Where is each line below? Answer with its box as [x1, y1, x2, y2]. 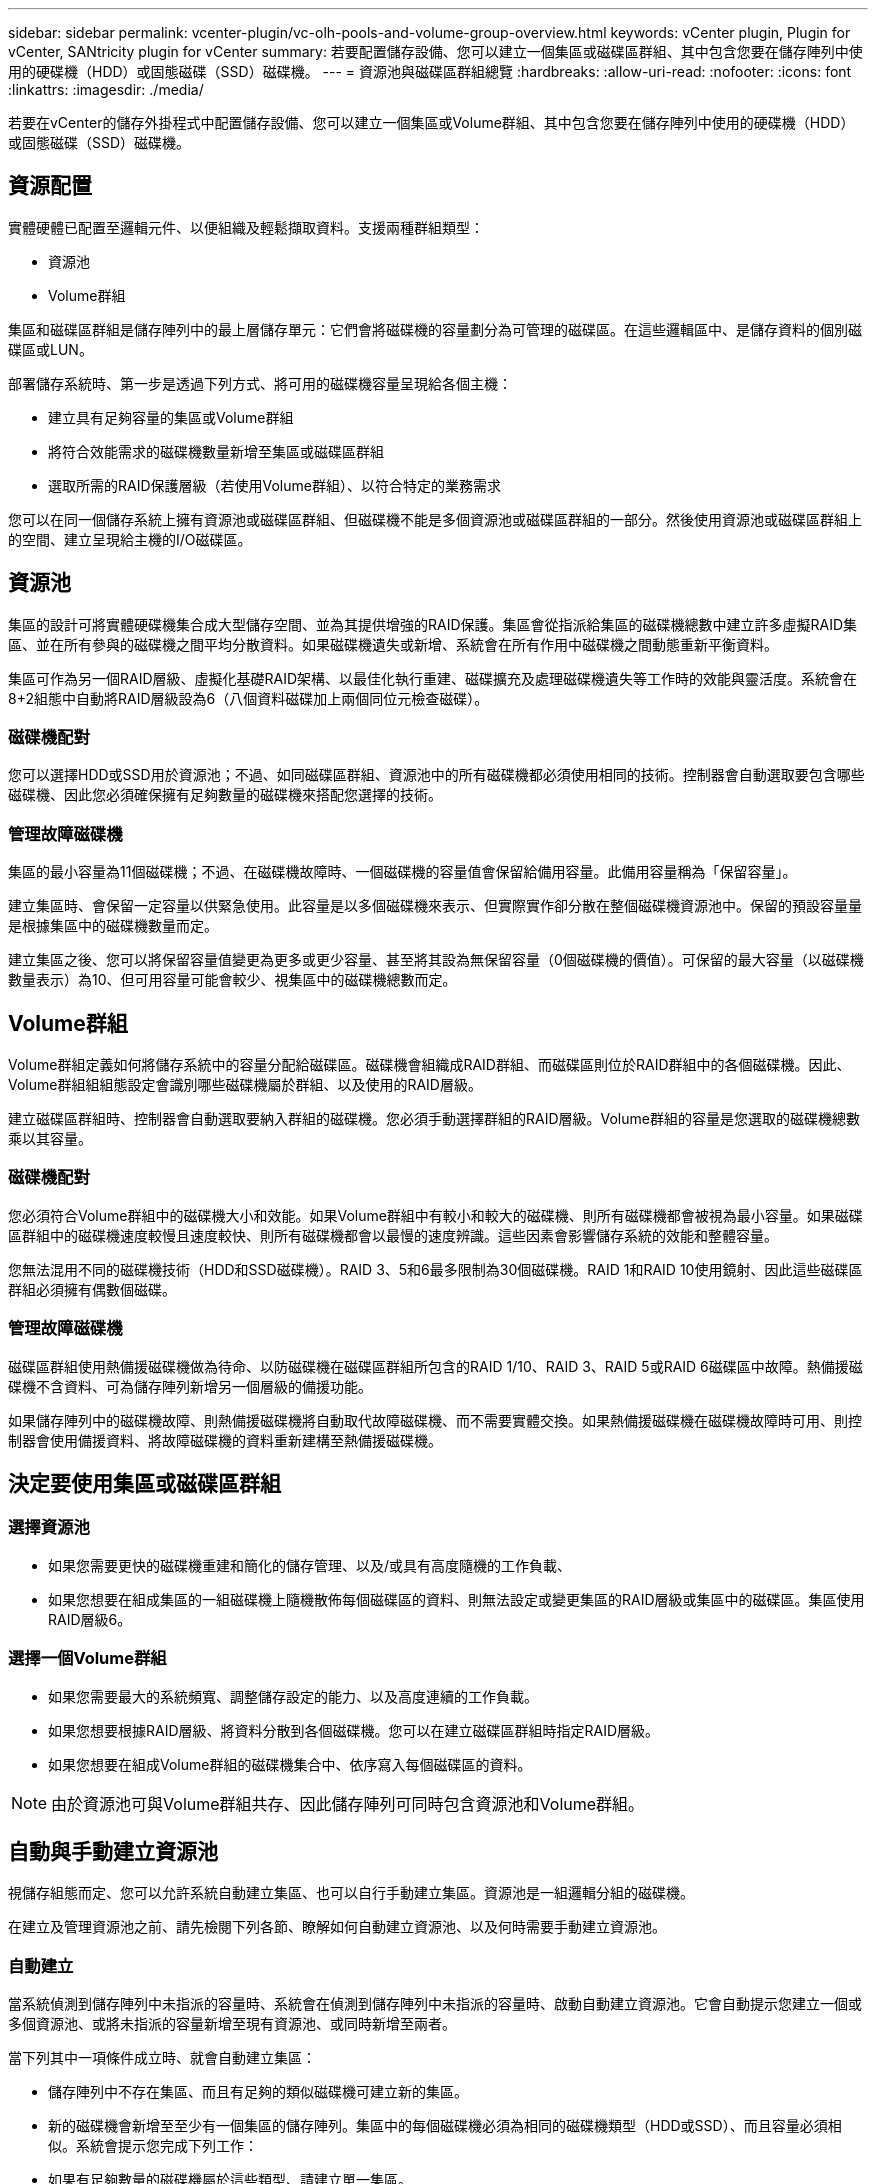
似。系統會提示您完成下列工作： [48, 2137, 258, 2155]
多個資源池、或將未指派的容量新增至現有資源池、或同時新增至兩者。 [8, 2015, 456, 2033]
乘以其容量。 [8, 1130, 92, 1148]
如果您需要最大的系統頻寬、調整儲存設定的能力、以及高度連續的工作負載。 [48, 1687, 538, 1705]
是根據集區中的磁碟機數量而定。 [8, 917, 218, 935]
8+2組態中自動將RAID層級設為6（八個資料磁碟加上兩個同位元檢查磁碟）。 [8, 689, 489, 707]
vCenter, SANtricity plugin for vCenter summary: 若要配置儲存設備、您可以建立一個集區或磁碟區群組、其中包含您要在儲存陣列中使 [8, 43, 863, 60]
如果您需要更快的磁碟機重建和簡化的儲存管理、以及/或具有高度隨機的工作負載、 [48, 1556, 572, 1574]
